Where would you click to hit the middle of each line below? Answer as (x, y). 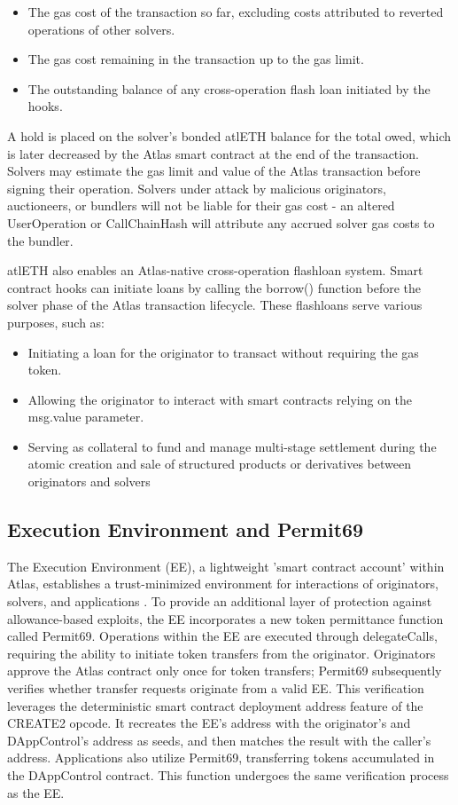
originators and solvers (89, 481)
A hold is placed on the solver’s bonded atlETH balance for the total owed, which (229, 135)
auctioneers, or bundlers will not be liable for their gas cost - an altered (201, 205)
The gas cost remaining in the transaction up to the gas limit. (196, 59)
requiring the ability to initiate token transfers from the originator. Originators (221, 653)
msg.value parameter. (86, 417)
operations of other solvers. (101, 29)
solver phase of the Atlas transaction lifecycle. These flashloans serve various (215, 305)
